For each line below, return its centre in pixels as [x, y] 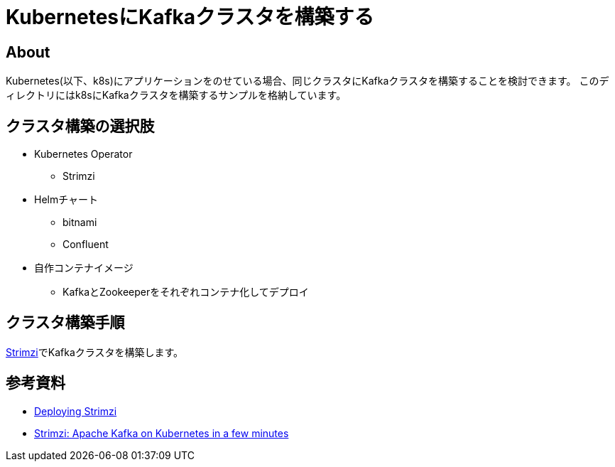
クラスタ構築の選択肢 [80, 126]
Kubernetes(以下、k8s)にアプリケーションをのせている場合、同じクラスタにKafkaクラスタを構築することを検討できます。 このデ [307, 81]
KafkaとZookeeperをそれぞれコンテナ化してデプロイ [186, 292]
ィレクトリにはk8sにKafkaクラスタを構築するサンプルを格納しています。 [176, 95]
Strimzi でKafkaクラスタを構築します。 [95, 352]
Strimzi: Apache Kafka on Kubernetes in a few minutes [162, 433]
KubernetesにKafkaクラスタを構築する [190, 17]
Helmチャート [66, 200]
